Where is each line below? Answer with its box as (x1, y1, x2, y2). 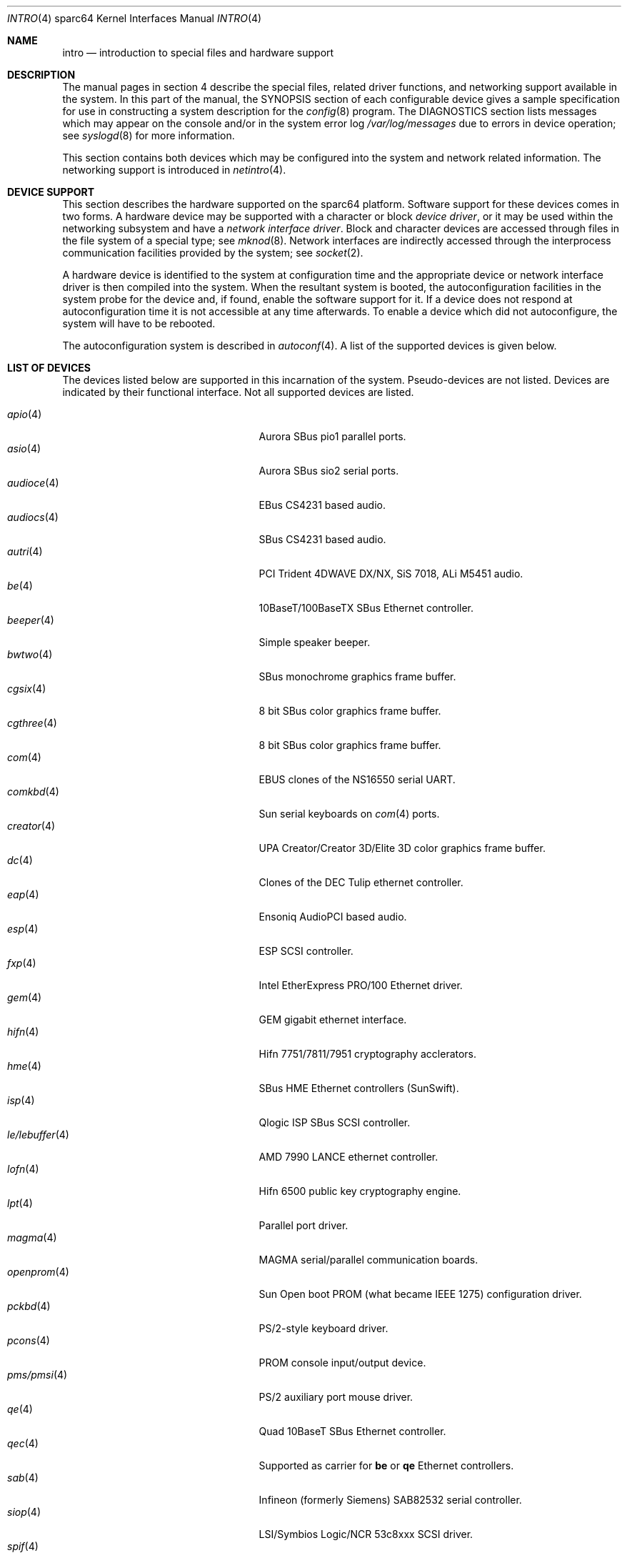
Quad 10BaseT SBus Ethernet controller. (259, 1425, 446, 1437)
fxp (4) (7, 957, 36, 969)
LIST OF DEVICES (7, 362, 91, 374)
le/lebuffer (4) (7, 1128, 69, 1141)
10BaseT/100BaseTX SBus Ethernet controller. (259, 602, 474, 614)
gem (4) (7, 991, 42, 1003)
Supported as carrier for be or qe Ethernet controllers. (259, 1459, 514, 1472)
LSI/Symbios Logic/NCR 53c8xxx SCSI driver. (259, 1528, 473, 1540)
